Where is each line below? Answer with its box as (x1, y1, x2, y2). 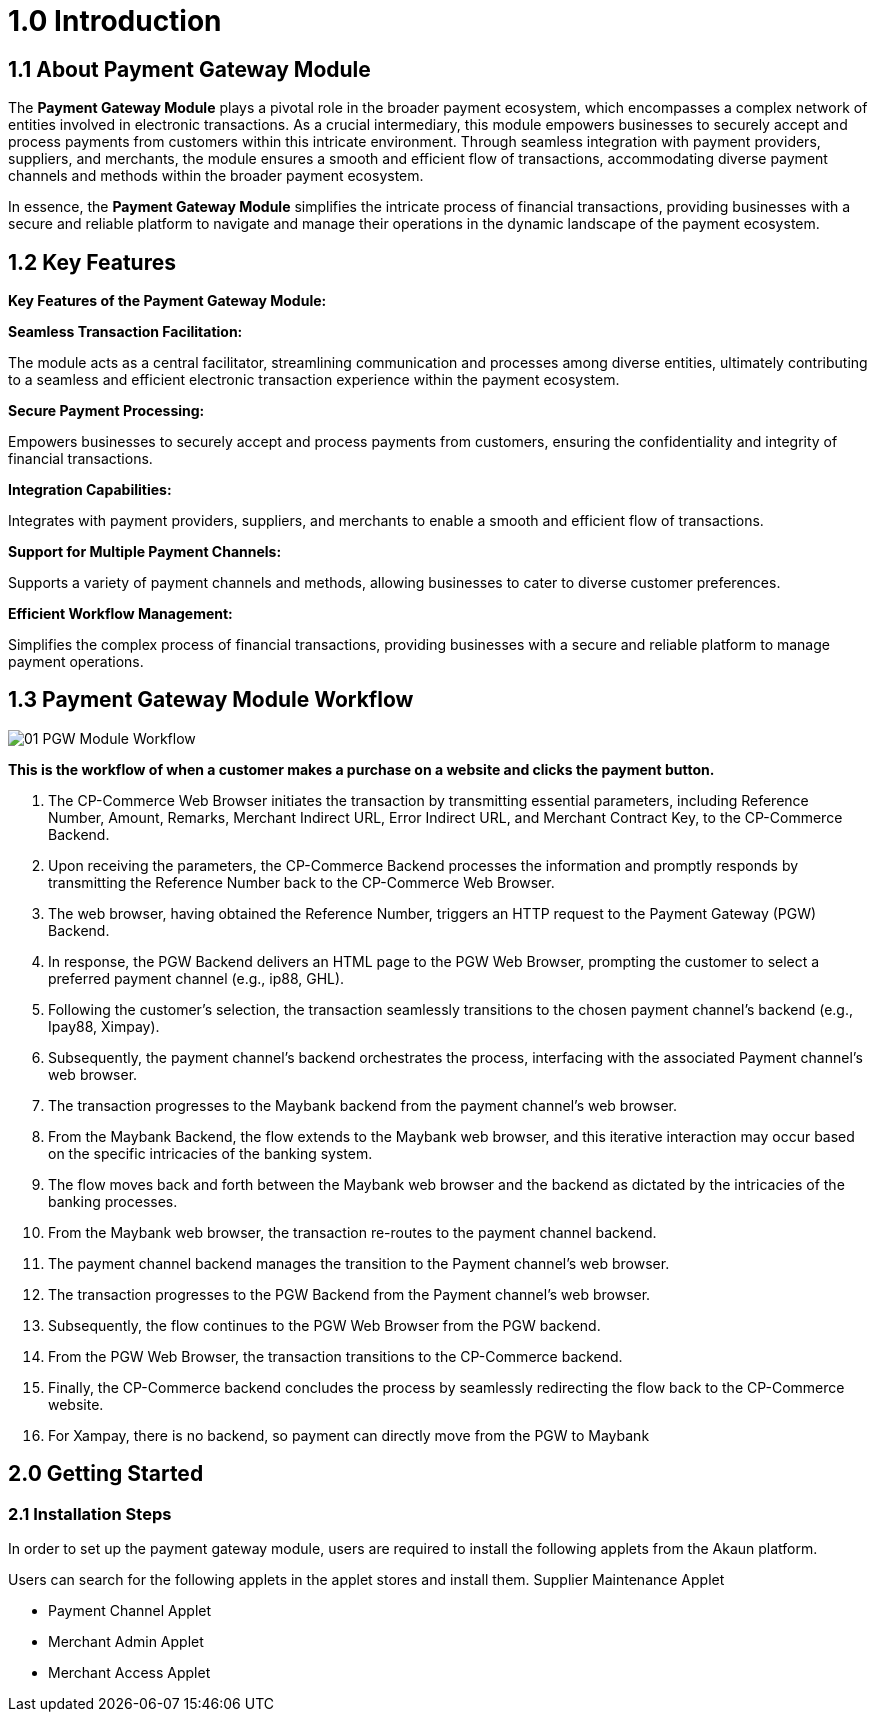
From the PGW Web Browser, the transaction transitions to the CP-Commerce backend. (48, 1347, 623, 1365)
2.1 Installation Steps (8, 1503, 172, 1524)
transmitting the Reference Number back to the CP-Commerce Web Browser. (48, 873, 555, 891)
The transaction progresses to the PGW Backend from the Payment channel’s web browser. (48, 1285, 651, 1303)
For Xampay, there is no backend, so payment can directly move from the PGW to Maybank (48, 1426, 650, 1444)
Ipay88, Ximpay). (48, 1017, 160, 1035)
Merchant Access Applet (48, 1664, 211, 1682)
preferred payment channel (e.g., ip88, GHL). (48, 969, 345, 987)
